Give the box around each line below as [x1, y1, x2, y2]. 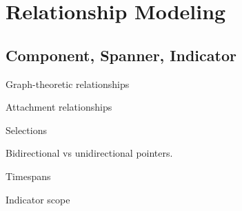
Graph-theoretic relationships [6, 76, 130, 91]
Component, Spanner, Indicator [6, 44, 236, 65]
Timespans [6, 168, 51, 183]
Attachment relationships [6, 100, 112, 114]
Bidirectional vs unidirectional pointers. [6, 146, 173, 160]
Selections [6, 122, 47, 137]
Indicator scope [6, 192, 70, 206]
